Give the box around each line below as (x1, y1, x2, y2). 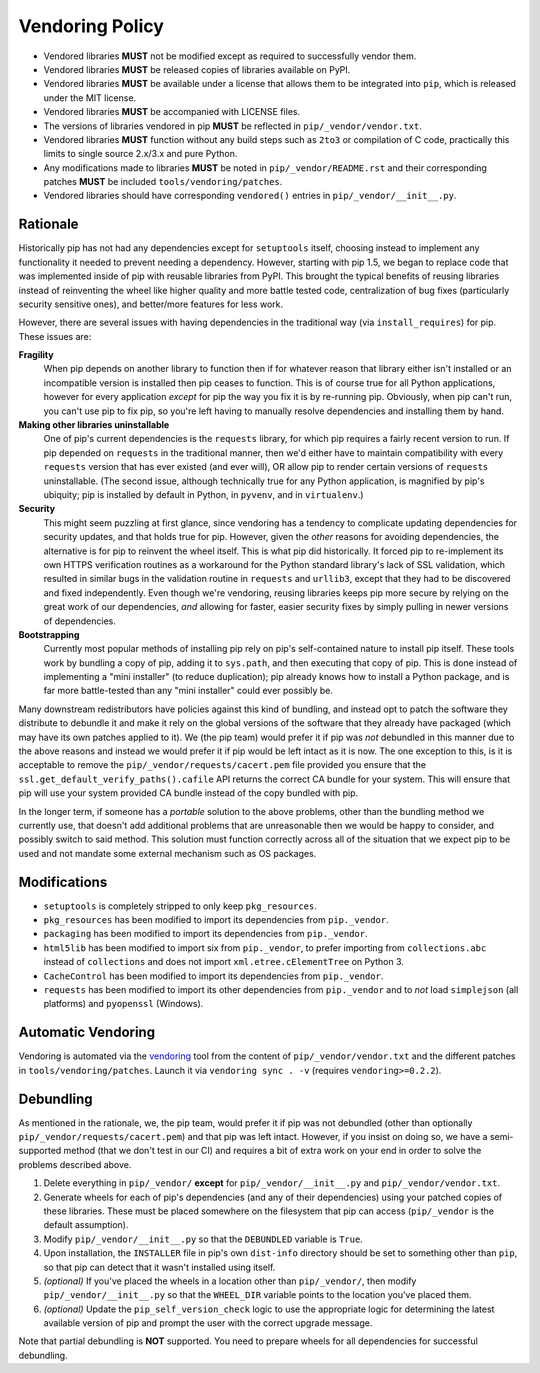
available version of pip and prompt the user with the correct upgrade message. (43, 1317, 373, 1329)
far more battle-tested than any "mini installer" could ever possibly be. (43, 685, 334, 697)
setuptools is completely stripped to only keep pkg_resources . (43, 900, 317, 912)
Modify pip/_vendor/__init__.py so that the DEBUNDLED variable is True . (43, 1233, 364, 1245)
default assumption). (43, 1219, 129, 1231)
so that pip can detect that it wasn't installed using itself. (43, 1261, 276, 1273)
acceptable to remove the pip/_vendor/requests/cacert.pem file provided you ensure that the (18, 759, 427, 771)
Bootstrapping (18, 628, 80, 640)
